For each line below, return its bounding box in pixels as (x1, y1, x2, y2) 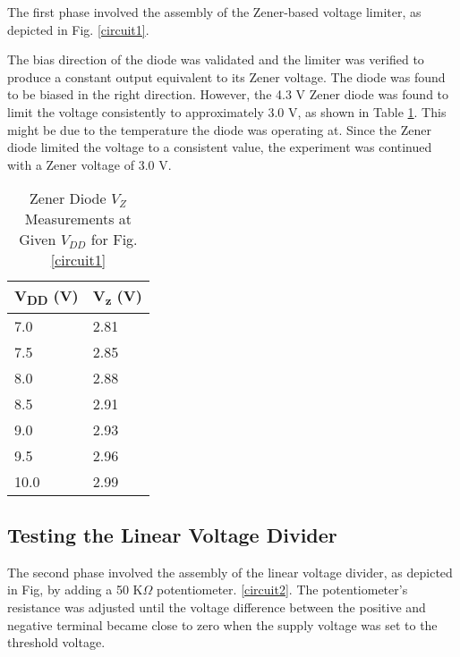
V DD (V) (14, 285, 79, 309)
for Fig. (90, 229, 138, 250)
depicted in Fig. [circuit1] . (7, 20, 149, 38)
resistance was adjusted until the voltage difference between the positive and (7, 597, 426, 616)
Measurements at (24, 208, 132, 230)
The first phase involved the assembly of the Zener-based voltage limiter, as (7, 3, 422, 21)
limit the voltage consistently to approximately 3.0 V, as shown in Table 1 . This (7, 102, 447, 121)
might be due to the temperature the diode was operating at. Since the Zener (7, 120, 431, 139)
